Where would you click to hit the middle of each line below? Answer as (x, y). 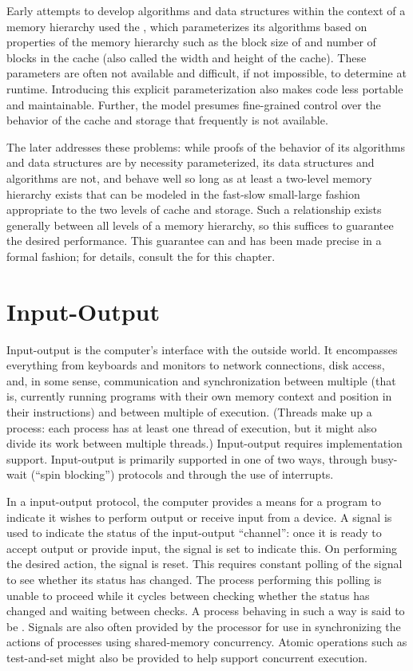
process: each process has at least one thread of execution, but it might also (192, 427)
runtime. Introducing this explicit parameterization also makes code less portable (205, 88)
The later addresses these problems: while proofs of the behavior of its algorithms (206, 146)
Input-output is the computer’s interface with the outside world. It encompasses (202, 349)
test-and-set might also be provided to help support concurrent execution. (187, 657)
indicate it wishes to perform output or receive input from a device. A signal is (199, 517)
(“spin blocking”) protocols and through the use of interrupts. (182, 474)
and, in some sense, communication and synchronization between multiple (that (201, 380)
